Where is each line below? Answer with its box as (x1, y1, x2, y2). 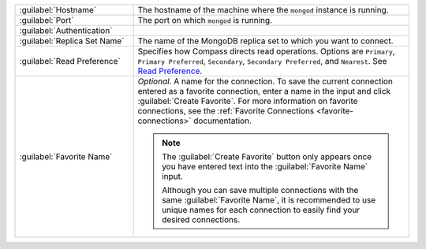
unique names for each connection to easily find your (162, 205, 361, 215)
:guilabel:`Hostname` (19, 5, 97, 15)
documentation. (193, 115, 252, 126)
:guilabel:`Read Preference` (19, 56, 121, 66)
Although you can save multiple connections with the (162, 185, 359, 195)
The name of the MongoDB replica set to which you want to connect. (137, 35, 394, 46)
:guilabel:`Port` (19, 15, 74, 25)
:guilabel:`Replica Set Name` (19, 35, 125, 46)
